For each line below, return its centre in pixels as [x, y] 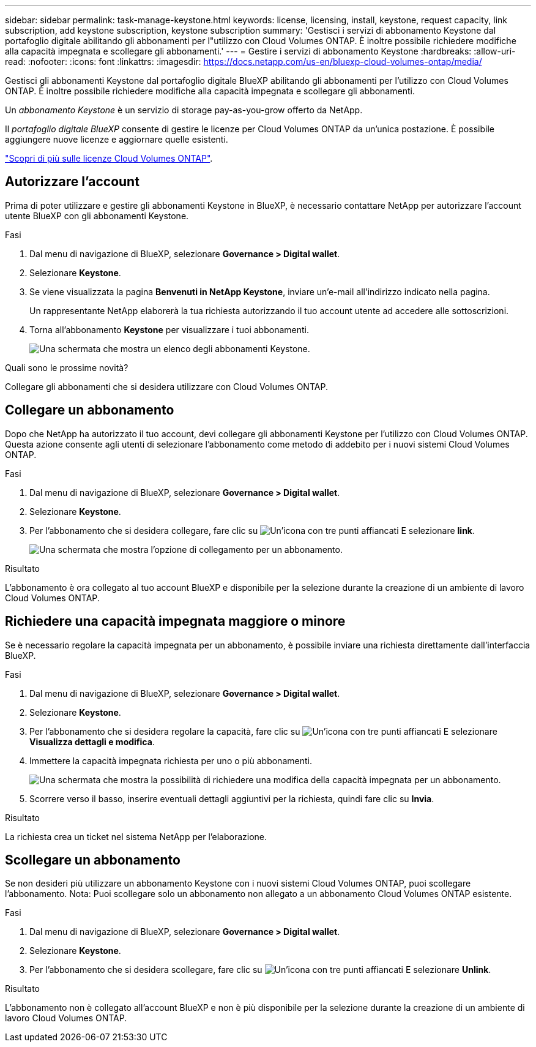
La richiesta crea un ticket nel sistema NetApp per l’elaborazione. [136, 836]
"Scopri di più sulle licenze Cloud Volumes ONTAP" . [109, 158]
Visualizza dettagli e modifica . [92, 741]
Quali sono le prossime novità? [67, 367]
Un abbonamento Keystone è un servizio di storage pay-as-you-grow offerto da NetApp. [184, 110]
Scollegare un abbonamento [93, 860]
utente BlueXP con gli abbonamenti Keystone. [97, 216]
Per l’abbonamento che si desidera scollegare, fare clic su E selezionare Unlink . [260, 970]
